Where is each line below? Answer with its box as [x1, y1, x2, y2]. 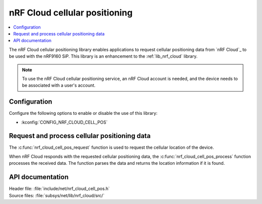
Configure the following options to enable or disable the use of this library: [9, 110, 158, 116]
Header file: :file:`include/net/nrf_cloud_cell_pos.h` [9, 186, 110, 191]
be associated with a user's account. [22, 82, 96, 88]
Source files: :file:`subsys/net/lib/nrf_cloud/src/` [9, 192, 105, 198]
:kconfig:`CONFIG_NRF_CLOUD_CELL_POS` [21, 119, 108, 125]
